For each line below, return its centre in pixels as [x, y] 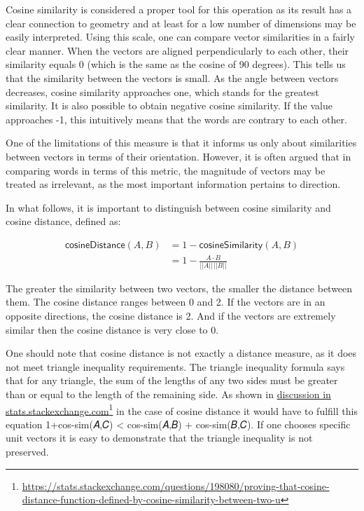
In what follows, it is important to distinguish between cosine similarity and [168, 207]
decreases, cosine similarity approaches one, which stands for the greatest [162, 91]
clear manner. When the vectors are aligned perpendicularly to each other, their [177, 50]
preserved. [27, 451]
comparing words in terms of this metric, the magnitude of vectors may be [166, 170]
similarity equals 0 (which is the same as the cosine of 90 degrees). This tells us [176, 64]
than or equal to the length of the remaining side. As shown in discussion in [168, 394]
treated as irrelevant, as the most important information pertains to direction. [173, 184]
